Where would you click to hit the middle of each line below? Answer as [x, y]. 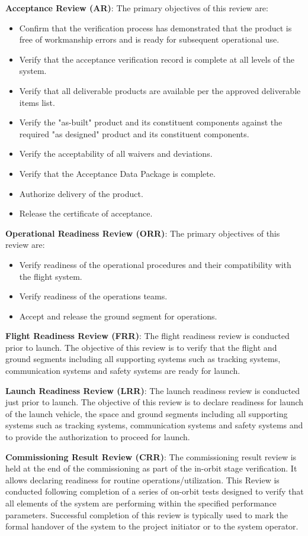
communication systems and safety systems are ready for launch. [123, 371]
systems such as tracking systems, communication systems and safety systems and [154, 425]
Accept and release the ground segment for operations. [118, 316]
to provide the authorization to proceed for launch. [98, 437]
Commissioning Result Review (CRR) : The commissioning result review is [151, 456]
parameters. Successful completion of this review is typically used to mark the [147, 514]
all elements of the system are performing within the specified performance [141, 503]
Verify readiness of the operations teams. [93, 296]
